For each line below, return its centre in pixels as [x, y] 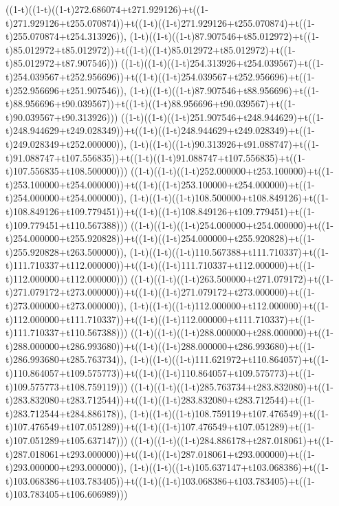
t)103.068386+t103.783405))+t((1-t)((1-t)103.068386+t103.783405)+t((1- [160, 480]
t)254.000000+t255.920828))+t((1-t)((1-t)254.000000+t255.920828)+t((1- [160, 238]
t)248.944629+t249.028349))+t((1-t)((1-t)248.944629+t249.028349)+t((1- [160, 130]
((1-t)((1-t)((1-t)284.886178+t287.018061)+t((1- [232, 440]
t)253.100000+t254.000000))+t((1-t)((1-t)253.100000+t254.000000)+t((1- [160, 184]
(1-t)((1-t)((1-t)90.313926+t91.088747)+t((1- [224, 143]
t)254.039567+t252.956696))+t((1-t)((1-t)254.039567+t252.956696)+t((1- [160, 76]
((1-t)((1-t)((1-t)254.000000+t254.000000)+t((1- [232, 224]
